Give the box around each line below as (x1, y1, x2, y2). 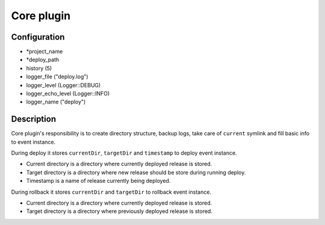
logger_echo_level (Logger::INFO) (26, 90, 110, 97)
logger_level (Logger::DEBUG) (26, 81, 101, 88)
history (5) (26, 64, 52, 72)
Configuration (11, 32, 65, 42)
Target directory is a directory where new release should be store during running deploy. (26, 168, 246, 176)
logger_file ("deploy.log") (26, 73, 88, 81)
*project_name (26, 48, 63, 55)
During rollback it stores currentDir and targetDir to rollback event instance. (11, 188, 212, 196)
